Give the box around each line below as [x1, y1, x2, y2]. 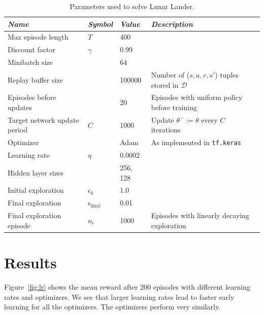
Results [4, 252, 57, 273]
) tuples [215, 69, 239, 80]
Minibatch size [8, 57, 53, 67]
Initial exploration [8, 185, 64, 195]
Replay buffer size [8, 74, 63, 85]
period [8, 124, 27, 135]
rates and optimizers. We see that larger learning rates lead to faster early [4, 291, 235, 302]
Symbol [87, 18, 113, 29]
